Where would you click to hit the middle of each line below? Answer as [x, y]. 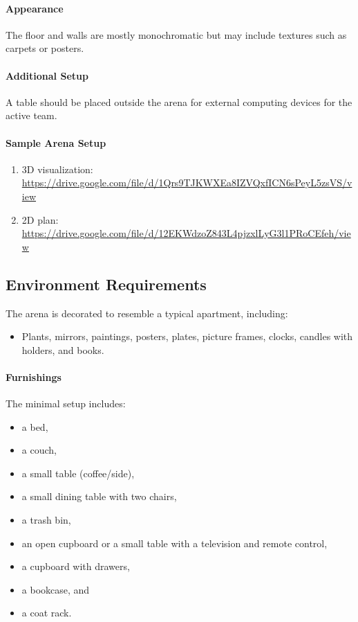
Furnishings [34, 376]
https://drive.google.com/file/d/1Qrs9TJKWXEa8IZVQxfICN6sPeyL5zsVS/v [187, 183]
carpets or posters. [45, 48]
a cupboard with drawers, [76, 566]
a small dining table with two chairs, [99, 496]
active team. [31, 115]
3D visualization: [57, 169]
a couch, [39, 450]
